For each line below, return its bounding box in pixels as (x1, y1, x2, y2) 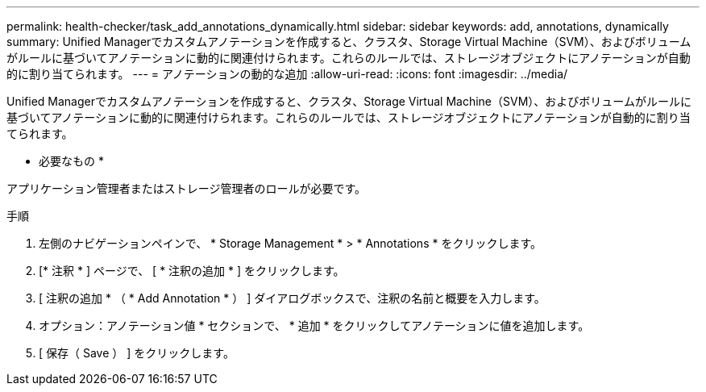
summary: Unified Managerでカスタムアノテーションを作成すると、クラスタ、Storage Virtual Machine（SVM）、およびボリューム (6, 35, 691, 48)
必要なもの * (39, 154, 104, 168)
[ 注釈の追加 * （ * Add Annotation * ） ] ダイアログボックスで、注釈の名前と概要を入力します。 (39, 291, 546, 305)
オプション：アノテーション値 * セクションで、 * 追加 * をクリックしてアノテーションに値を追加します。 (39, 319, 590, 332)
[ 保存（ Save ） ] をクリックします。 (39, 346, 235, 360)
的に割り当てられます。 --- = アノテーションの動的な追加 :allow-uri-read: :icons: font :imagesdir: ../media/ (6, 67, 568, 81)
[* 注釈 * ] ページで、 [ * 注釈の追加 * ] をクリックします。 (39, 264, 345, 277)
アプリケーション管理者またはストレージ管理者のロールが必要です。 (6, 181, 367, 195)
